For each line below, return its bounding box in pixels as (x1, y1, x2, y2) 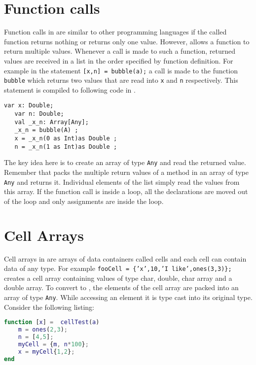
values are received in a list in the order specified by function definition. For (4, 55, 233, 66)
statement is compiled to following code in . (4, 84, 136, 95)
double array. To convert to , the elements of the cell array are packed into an (4, 282, 239, 293)
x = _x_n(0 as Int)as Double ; (14, 135, 117, 142)
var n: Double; (14, 110, 64, 118)
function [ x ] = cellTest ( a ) (4, 319, 100, 326)
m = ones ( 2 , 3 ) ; (18, 326, 68, 333)
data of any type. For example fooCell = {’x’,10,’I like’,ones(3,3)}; (4, 263, 232, 273)
